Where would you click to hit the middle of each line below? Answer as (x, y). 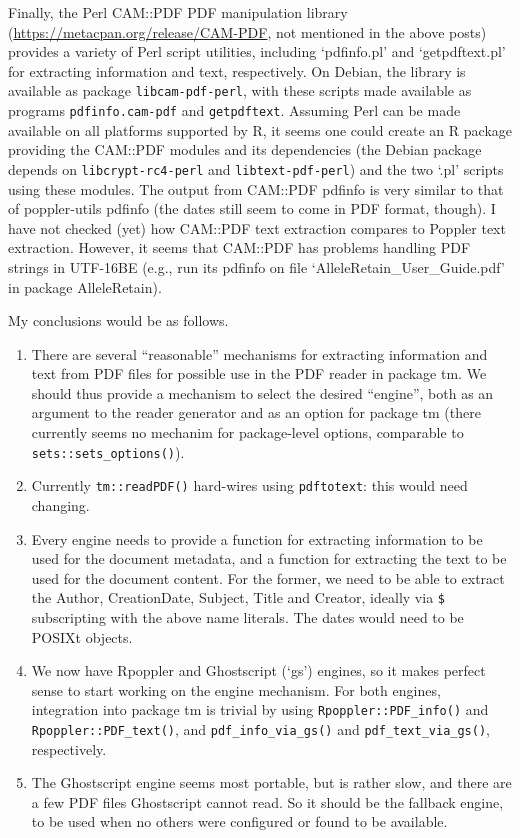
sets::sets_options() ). (108, 451)
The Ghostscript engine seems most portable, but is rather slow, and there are (271, 782)
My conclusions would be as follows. (118, 320)
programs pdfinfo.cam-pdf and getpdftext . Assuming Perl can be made (234, 110)
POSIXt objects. (82, 636)
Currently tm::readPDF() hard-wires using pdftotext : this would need (249, 485)
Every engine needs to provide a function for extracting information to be (257, 538)
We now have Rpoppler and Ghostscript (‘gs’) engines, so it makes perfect (258, 670)
